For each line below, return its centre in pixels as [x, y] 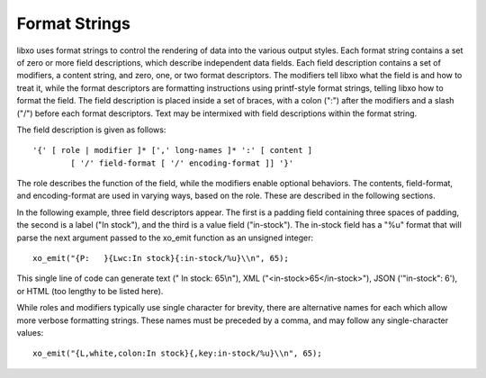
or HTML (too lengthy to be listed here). [90, 291]
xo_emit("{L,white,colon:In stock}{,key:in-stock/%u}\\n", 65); [178, 354]
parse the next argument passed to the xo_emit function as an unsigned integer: [165, 238]
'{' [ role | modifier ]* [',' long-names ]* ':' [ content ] [173, 150]
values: [30, 332]
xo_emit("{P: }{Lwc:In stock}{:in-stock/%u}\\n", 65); [161, 258]
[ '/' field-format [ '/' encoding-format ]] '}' [182, 163]
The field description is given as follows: [91, 130]
